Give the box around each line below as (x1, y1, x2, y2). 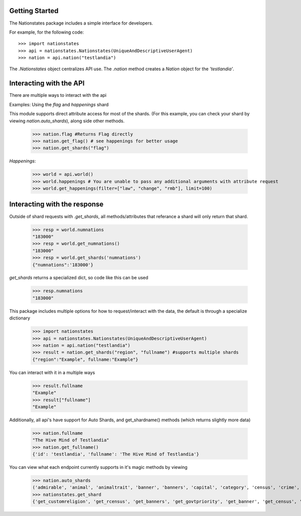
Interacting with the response (9, 200, 104, 209)
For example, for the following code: (9, 29, 84, 35)
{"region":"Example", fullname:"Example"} (32, 357, 138, 362)
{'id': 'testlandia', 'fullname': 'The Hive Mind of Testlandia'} (32, 451, 199, 457)
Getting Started (9, 7, 59, 15)
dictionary (9, 315, 30, 321)
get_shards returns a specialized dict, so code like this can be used (9, 275, 148, 281)
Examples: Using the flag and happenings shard (9, 101, 109, 107)
